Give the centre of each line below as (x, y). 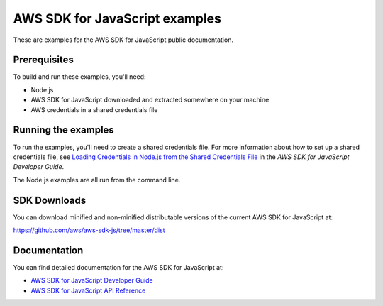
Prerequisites (43, 60)
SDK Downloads (50, 200)
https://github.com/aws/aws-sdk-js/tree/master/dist (89, 230)
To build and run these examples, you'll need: (79, 77)
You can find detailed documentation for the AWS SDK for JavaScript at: (118, 267)
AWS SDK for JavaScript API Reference (88, 290)
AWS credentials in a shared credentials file (94, 109)
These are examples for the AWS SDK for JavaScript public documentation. (123, 40)
